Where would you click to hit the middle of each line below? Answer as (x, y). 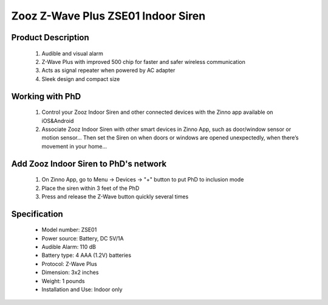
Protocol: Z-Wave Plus (69, 264)
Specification (37, 214)
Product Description (50, 37)
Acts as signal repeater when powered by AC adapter (108, 71)
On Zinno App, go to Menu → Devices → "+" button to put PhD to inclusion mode (143, 180)
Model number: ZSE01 (69, 230)
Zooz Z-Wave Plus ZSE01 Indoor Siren (108, 16)
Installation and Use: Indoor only (82, 290)
